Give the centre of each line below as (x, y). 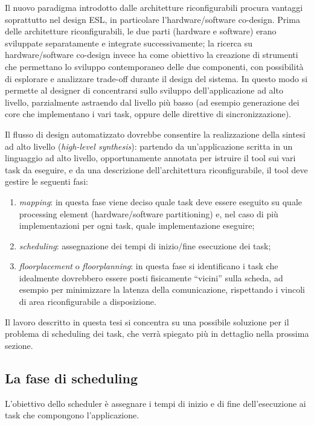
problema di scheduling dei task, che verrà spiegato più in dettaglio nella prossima (157, 334)
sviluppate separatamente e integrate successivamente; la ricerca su (129, 43)
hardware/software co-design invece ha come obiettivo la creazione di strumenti (152, 55)
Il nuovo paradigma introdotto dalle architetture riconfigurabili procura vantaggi (154, 7)
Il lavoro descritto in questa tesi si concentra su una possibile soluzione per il (147, 321)
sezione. (19, 345)
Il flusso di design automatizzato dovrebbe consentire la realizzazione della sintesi (155, 134)
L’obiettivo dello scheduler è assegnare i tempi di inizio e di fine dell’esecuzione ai (155, 403)
